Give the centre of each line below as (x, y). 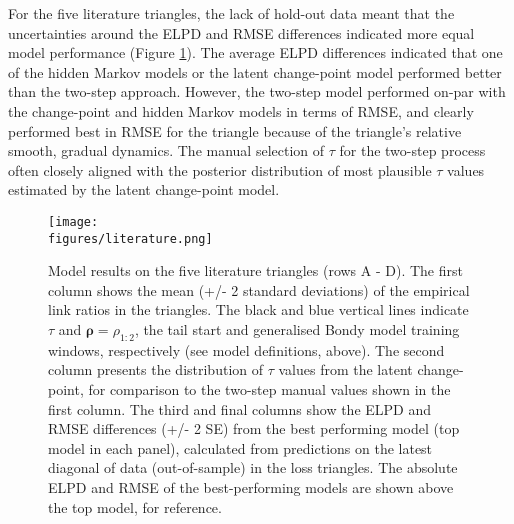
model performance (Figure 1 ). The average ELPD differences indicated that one (255, 52)
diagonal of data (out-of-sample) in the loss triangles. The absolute (253, 467)
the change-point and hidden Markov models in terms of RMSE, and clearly (241, 110)
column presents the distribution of (155, 369)
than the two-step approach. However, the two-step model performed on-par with (257, 91)
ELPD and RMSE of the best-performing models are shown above (251, 486)
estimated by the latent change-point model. (144, 189)
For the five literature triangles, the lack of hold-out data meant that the (231, 13)
